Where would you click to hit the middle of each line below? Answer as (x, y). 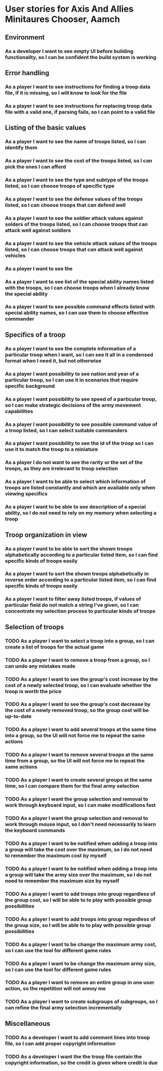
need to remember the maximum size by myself (62, 881)
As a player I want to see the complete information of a (71, 348)
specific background (30, 386)
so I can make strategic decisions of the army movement (73, 405)
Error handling (27, 73)
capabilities (19, 411)
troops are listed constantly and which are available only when (80, 488)
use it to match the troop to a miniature (52, 450)
